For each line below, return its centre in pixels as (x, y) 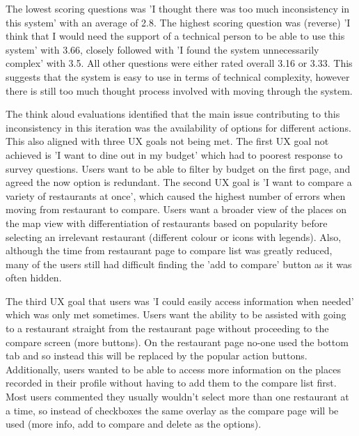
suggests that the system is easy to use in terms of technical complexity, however (178, 76)
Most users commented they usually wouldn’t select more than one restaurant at (177, 397)
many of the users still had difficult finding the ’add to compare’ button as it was (179, 264)
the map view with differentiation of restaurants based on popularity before (167, 223)
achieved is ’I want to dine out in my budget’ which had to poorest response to (174, 154)
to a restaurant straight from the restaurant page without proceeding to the (167, 328)
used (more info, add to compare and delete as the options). (134, 424)
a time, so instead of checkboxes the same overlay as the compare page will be (172, 410)
